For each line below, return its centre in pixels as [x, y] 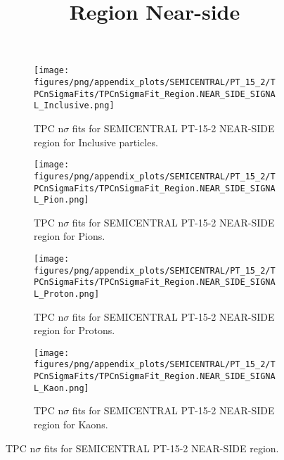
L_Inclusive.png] [74, 106]
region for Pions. [70, 236]
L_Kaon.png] [62, 388]
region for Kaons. [71, 424]
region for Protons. [75, 330]
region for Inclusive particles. [96, 142]
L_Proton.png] [67, 294]
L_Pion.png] [62, 200]
